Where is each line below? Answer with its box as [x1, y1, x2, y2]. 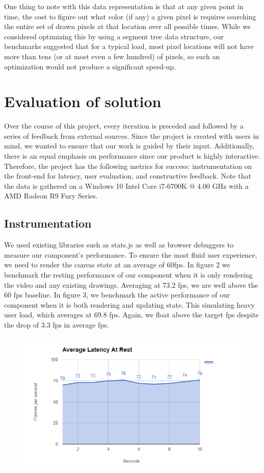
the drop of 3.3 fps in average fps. [4, 319, 109, 330]
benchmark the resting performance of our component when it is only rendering [4, 269, 253, 280]
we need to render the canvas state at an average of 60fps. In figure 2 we [4, 259, 230, 270]
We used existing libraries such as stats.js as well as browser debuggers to [4, 239, 234, 250]
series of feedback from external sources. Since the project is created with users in [4, 130, 259, 141]
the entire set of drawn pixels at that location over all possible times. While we [4, 21, 251, 32]
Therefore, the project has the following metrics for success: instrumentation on [4, 160, 252, 171]
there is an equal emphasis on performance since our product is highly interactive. [4, 151, 260, 161]
